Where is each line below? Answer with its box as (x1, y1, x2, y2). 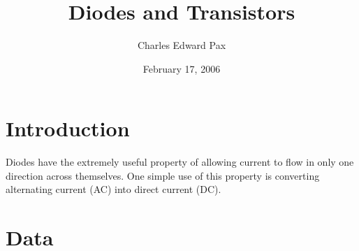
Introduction (6, 114, 130, 143)
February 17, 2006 (142, 61, 221, 76)
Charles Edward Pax (137, 38, 226, 52)
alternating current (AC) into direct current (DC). (6, 182, 221, 196)
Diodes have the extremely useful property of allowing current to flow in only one (6, 155, 354, 169)
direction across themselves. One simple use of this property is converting (6, 168, 320, 182)
